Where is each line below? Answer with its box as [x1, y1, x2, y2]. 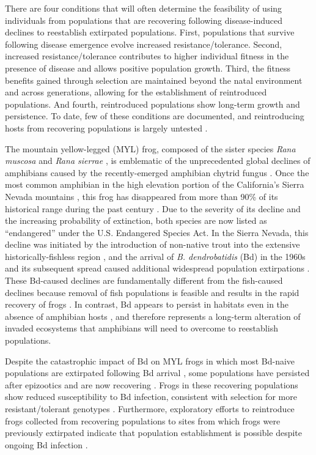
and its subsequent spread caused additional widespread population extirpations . [5, 262, 310, 275]
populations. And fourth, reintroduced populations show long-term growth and [5, 97, 300, 110]
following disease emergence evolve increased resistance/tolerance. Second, [5, 37, 282, 50]
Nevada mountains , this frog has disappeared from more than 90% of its [5, 190, 278, 202]
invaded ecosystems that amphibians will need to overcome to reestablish [5, 322, 278, 335]
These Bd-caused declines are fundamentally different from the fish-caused [5, 274, 283, 287]
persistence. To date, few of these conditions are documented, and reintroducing [5, 109, 304, 122]
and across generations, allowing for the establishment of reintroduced [5, 86, 267, 98]
